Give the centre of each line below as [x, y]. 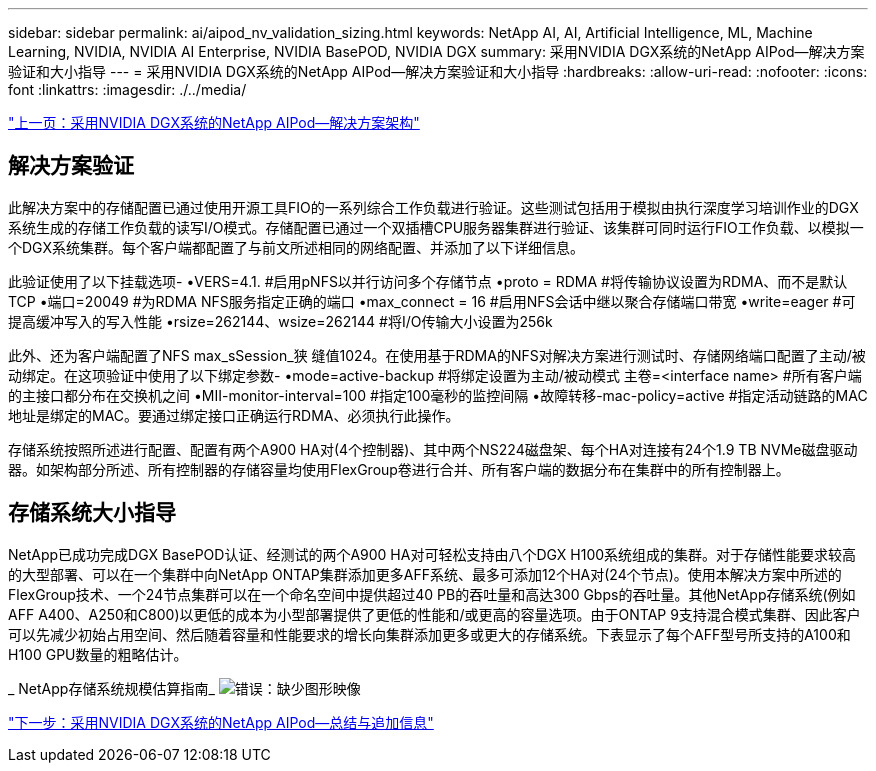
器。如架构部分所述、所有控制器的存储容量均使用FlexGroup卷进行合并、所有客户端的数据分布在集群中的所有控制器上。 [399, 469]
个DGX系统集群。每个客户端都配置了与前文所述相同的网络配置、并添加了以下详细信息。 [296, 247]
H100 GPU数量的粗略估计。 [98, 654]
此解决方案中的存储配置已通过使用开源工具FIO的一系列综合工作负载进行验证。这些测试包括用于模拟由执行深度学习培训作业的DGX [433, 207]
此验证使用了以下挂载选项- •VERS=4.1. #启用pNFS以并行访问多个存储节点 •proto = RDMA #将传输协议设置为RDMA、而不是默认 [428, 281]
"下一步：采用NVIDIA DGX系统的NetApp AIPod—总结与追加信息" [221, 722]
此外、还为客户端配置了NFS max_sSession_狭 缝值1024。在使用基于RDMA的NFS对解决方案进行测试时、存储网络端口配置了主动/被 [437, 355]
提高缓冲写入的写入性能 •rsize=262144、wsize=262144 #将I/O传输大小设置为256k [280, 321]
